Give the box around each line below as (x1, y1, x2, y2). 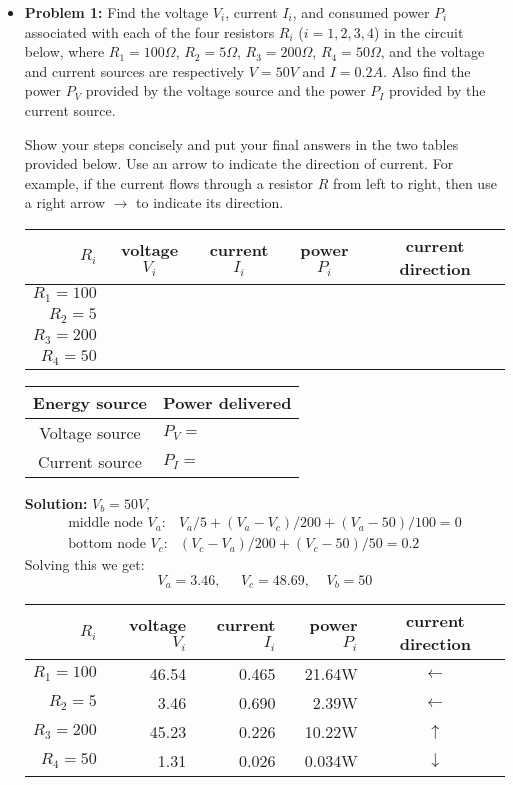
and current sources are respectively (24, 60, 245, 81)
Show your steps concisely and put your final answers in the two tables (24, 133, 459, 154)
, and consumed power (292, 2, 430, 22)
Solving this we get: (24, 554, 145, 575)
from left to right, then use (332, 172, 497, 193)
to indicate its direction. (136, 192, 284, 213)
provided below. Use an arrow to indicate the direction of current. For (24, 153, 454, 174)
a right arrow (24, 192, 106, 213)
